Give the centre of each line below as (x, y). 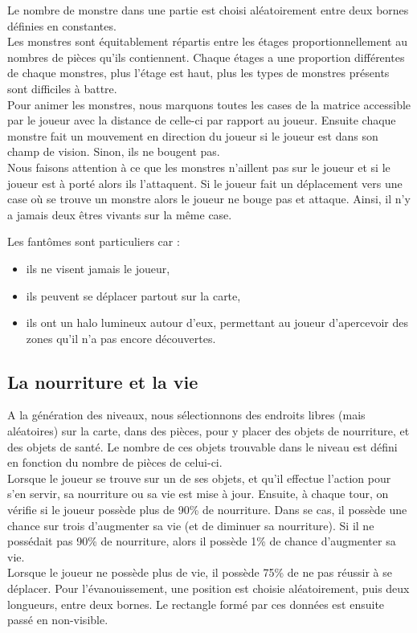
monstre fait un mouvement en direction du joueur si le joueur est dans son (193, 135)
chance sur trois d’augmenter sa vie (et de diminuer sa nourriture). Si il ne (191, 525)
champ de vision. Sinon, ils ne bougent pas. (114, 151)
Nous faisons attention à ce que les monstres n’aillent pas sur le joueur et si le (199, 167)
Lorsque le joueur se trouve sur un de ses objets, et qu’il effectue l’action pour (199, 478)
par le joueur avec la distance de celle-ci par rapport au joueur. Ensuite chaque (202, 120)
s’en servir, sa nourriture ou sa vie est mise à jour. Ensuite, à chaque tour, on (198, 494)
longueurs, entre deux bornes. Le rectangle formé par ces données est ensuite (196, 604)
